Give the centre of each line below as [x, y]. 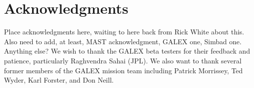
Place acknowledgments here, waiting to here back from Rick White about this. [124, 32]
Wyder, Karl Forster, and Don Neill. [59, 80]
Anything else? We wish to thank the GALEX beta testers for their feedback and [127, 51]
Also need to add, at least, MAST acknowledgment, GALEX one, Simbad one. [123, 41]
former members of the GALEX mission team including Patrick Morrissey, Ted [124, 70]
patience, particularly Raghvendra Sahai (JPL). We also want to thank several [123, 60]
